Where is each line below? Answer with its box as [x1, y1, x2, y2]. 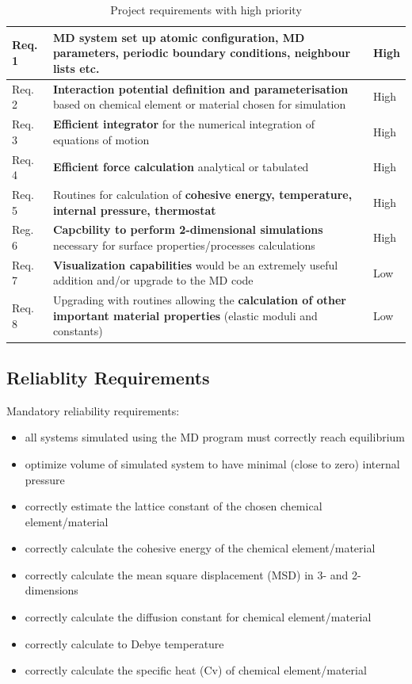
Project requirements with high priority [110, 2, 302, 17]
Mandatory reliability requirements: [6, 402, 180, 418]
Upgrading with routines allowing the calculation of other [52, 292, 346, 308]
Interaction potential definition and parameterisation [52, 80, 349, 97]
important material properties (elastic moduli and [52, 307, 318, 323]
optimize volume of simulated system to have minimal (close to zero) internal [25, 455, 400, 472]
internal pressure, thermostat [52, 201, 216, 218]
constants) [52, 323, 103, 339]
